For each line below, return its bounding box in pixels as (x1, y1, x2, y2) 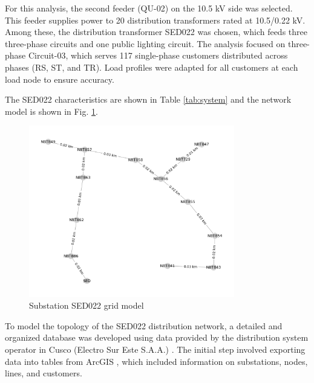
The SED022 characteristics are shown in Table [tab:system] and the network (5, 93, 292, 106)
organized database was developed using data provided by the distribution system (5, 331, 309, 344)
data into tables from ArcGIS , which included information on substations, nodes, (5, 355, 308, 367)
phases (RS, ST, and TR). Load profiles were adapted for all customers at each (5, 60, 298, 73)
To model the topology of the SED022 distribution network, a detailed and (5, 319, 283, 332)
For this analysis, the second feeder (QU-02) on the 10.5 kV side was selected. (5, 2, 293, 14)
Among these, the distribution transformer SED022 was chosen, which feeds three (5, 25, 307, 38)
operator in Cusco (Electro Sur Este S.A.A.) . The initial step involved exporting (5, 343, 306, 355)
